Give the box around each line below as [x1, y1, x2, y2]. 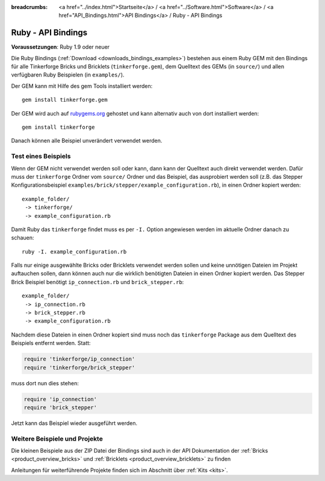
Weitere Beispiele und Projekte [11, 434, 104, 442]
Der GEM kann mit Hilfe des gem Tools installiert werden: [11, 82, 153, 90]
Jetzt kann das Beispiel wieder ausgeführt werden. [11, 419, 138, 427]
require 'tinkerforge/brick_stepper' [23, 364, 135, 371]
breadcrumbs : [11, 4, 48, 10]
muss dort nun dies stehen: [11, 379, 79, 386]
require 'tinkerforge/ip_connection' [23, 356, 135, 362]
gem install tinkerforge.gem [22, 96, 108, 104]
